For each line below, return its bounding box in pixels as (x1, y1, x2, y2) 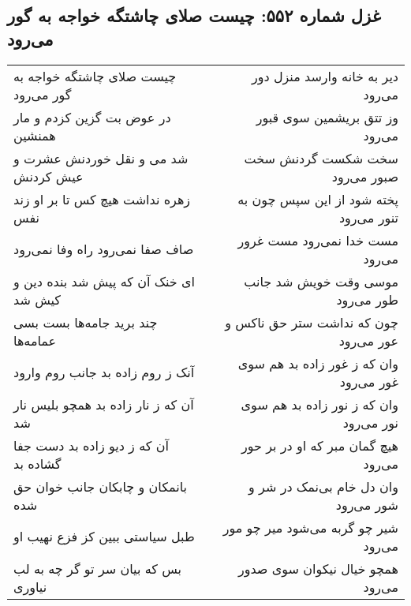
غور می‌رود (339, 372, 398, 391)
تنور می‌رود (338, 208, 398, 226)
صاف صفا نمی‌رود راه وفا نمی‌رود (13, 240, 194, 259)
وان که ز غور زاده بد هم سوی (237, 353, 398, 372)
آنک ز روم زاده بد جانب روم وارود (13, 363, 195, 382)
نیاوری (13, 577, 47, 596)
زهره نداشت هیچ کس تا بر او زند (13, 189, 191, 208)
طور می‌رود (336, 290, 398, 309)
